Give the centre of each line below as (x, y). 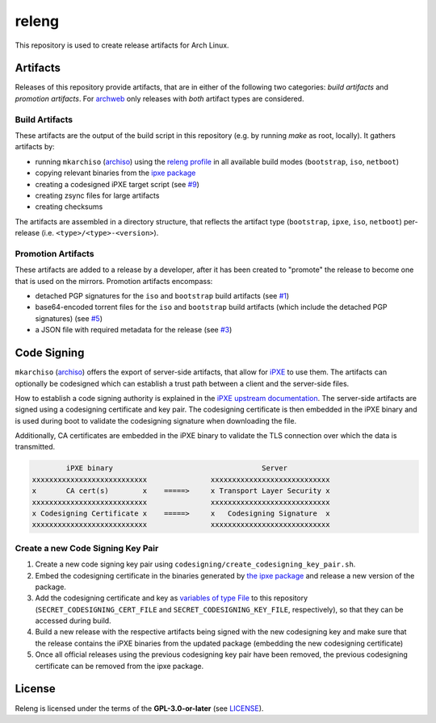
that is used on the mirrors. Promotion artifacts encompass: (114, 281)
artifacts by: (35, 147)
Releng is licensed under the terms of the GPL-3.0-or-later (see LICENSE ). (139, 708)
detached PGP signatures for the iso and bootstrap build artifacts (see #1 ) (162, 296)
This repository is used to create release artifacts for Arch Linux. (122, 45)
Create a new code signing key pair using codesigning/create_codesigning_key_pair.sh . (195, 564)
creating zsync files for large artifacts (97, 195)
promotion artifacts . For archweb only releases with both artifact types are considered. (159, 98)
